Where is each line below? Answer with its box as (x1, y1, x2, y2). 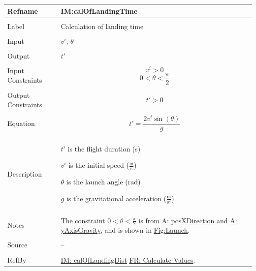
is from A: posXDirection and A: (138, 215, 237, 225)
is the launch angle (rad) (66, 177, 141, 187)
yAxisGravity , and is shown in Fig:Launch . (61, 225, 190, 235)
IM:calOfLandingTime (61, 5, 138, 16)
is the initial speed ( (68, 160, 129, 170)
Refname (7, 5, 38, 16)
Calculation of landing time (61, 21, 144, 31)
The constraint (61, 215, 105, 225)
